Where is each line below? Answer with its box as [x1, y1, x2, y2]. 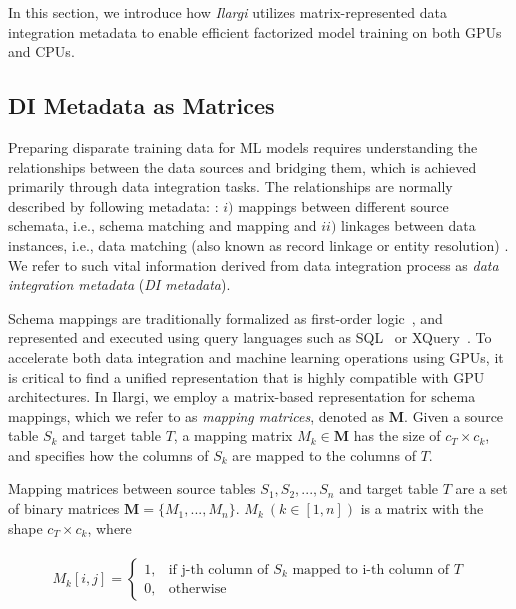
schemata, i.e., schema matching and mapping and [8, 215, 317, 236]
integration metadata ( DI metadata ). [8, 274, 231, 295]
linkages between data [341, 215, 476, 236]
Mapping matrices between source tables [8, 478, 256, 499]
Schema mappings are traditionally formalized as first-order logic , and [8, 307, 443, 328]
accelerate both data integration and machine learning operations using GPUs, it [8, 346, 504, 367]
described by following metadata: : [8, 195, 219, 216]
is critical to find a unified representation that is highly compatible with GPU [8, 366, 485, 387]
